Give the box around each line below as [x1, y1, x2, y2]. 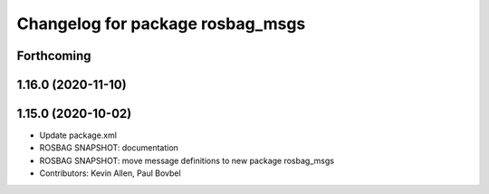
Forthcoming [16, 48, 91, 63]
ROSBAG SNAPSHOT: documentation [39, 142, 178, 153]
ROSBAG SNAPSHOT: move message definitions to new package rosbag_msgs [39, 155, 335, 166]
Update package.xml [39, 130, 118, 141]
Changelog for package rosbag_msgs [16, 14, 306, 34]
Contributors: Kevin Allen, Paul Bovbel [39, 168, 181, 179]
